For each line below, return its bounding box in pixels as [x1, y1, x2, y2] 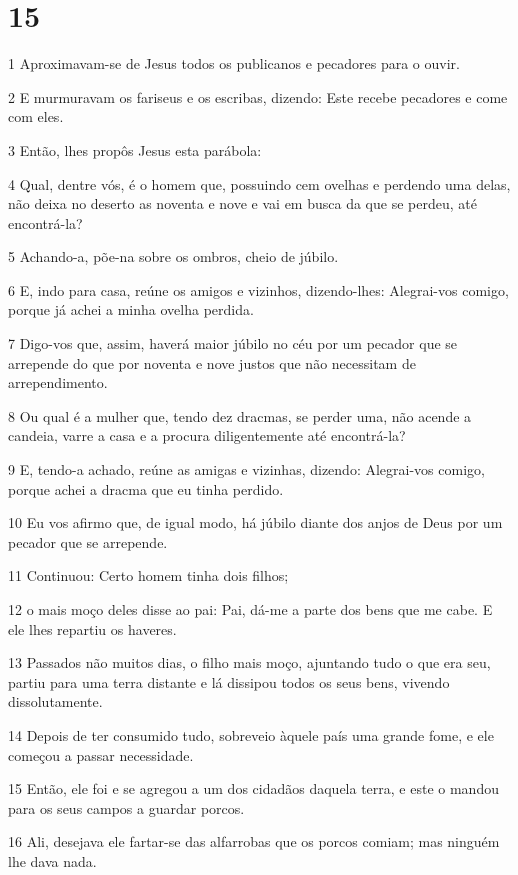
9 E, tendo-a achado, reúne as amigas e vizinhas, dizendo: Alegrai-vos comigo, [8, 459, 485, 480]
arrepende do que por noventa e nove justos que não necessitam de [8, 352, 416, 373]
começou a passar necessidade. [8, 744, 194, 765]
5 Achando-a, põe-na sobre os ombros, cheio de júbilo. [8, 246, 339, 267]
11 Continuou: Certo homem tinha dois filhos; [8, 565, 289, 586]
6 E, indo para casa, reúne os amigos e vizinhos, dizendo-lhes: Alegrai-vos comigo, [8, 279, 509, 300]
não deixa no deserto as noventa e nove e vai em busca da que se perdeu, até [8, 193, 477, 214]
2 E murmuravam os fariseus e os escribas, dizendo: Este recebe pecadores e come [8, 86, 508, 107]
